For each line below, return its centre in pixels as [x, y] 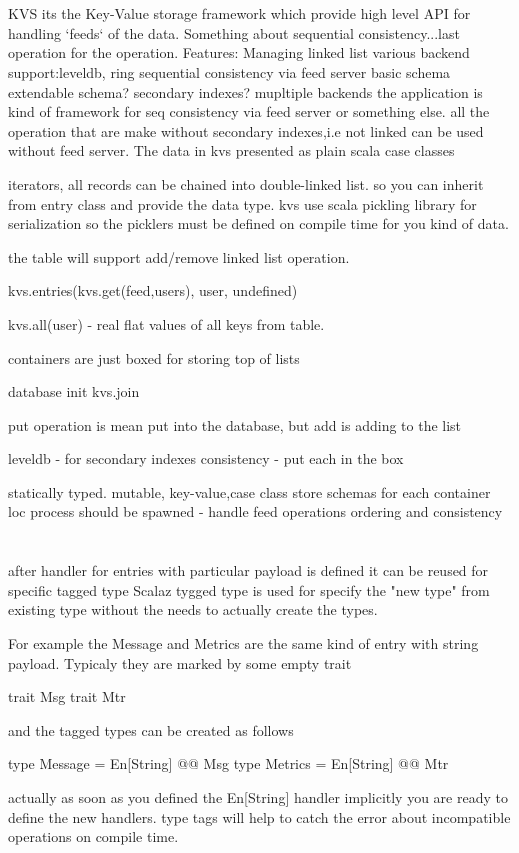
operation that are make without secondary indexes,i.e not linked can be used [246, 130]
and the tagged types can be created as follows [151, 729]
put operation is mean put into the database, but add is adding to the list [235, 424]
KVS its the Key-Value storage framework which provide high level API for [239, 13]
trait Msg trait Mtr [67, 696]
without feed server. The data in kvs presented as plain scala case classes [231, 150]
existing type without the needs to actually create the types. [193, 609]
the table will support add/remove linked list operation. [179, 256]
